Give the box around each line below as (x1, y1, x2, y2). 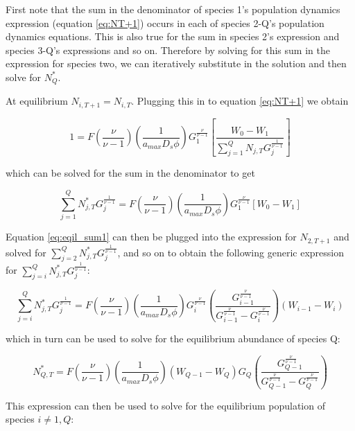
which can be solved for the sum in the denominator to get (6, 166, 255, 180)
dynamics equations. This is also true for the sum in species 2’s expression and (6, 29, 340, 44)
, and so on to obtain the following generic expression (117, 245, 344, 259)
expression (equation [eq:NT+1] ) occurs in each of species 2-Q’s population (6, 15, 324, 30)
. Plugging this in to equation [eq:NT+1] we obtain (131, 94, 349, 108)
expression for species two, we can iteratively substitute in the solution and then (6, 56, 347, 71)
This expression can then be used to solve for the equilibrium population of (6, 398, 325, 412)
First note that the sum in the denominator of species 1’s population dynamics (6, 2, 340, 16)
